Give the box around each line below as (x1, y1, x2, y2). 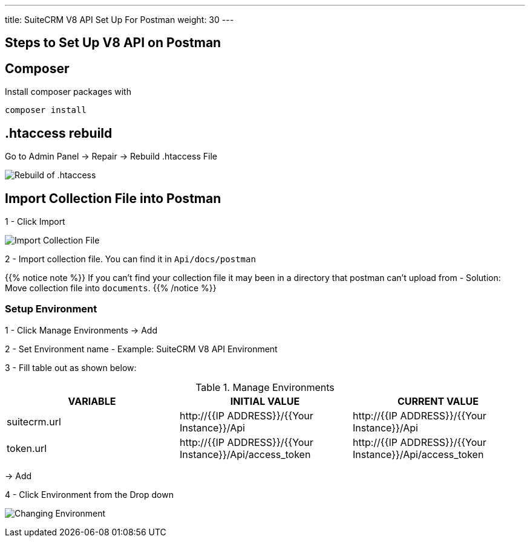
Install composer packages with (5, 86, 131, 97)
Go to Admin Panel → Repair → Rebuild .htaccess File (5, 151, 217, 162)
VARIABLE (68, 395, 116, 407)
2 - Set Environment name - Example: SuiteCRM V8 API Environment (5, 343, 278, 354)
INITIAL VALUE (230, 395, 300, 407)
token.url (7, 442, 47, 454)
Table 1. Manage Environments (195, 381, 335, 393)
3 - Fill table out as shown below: (5, 362, 137, 373)
